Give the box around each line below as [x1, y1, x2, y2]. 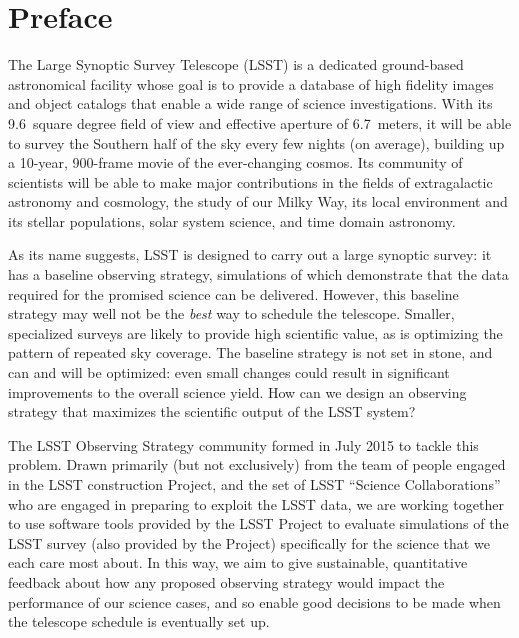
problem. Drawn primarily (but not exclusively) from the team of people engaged [8, 454, 506, 475]
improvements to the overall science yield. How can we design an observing [8, 381, 467, 402]
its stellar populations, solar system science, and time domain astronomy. [8, 210, 456, 231]
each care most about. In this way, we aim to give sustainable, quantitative [8, 552, 468, 573]
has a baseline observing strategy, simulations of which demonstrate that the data [8, 264, 509, 285]
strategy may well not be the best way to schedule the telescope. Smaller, [8, 303, 455, 324]
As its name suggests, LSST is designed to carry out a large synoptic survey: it [8, 244, 492, 265]
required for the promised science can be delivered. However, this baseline [8, 283, 459, 304]
